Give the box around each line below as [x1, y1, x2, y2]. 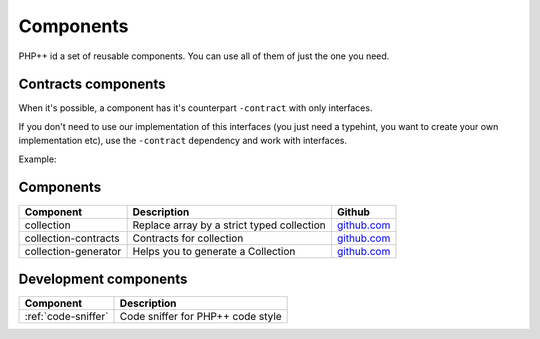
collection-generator [24, 244, 122, 258]
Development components [18, 270, 188, 287]
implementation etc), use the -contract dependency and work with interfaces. [18, 135, 348, 147]
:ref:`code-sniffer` [24, 310, 109, 324]
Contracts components [18, 76, 166, 93]
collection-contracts [24, 231, 120, 245]
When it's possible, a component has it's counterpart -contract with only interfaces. [18, 102, 373, 114]
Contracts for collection [132, 231, 244, 245]
